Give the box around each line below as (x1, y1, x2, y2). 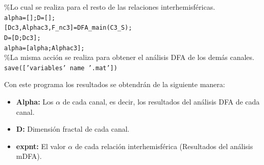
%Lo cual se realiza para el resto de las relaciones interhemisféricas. (4, 2, 215, 12)
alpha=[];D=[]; (4, 14, 56, 22)
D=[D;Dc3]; (4, 34, 41, 42)
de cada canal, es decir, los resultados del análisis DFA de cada (62, 96, 260, 107)
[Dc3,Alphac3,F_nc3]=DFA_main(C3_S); (4, 24, 132, 32)
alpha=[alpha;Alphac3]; (4, 44, 85, 52)
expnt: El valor (16, 140, 66, 151)
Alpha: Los (16, 96, 54, 107)
